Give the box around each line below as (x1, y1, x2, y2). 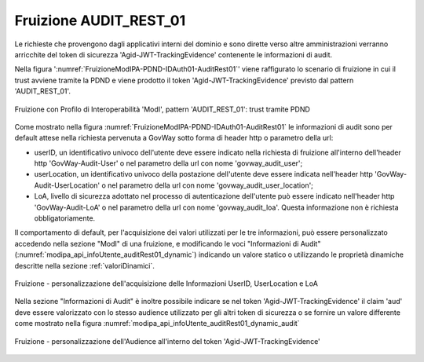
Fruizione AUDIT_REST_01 (14, 12, 186, 29)
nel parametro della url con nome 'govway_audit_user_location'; (107, 181, 314, 190)
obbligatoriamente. (34, 214, 96, 223)
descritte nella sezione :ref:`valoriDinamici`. (14, 261, 155, 270)
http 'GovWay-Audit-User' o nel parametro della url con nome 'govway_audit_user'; (34, 159, 303, 168)
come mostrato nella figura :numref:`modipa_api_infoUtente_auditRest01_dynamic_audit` (14, 319, 300, 328)
